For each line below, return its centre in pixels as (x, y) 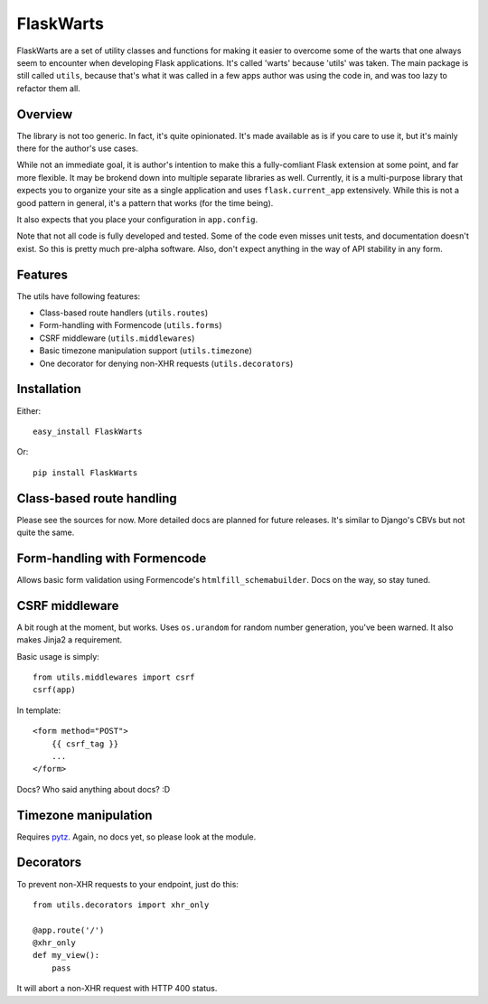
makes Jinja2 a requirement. (70, 640)
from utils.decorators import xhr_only (121, 905)
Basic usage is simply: (58, 656)
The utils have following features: (79, 296)
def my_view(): (66, 955)
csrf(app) (54, 690)
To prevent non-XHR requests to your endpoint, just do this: (128, 884)
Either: (29, 410)
